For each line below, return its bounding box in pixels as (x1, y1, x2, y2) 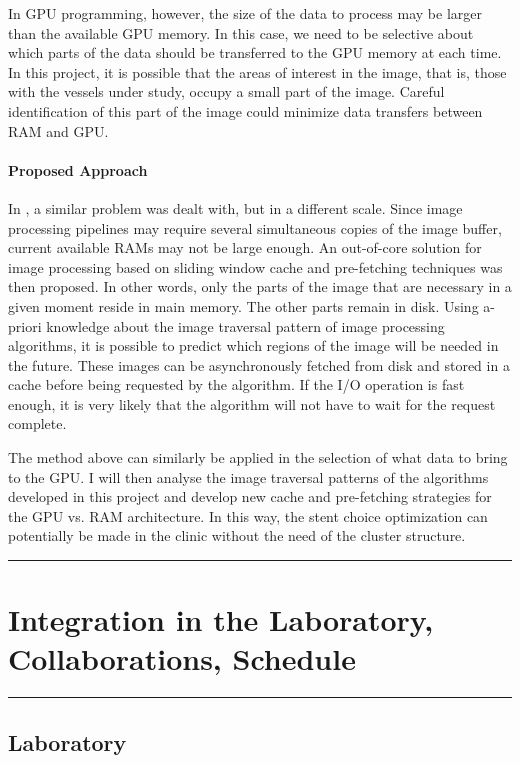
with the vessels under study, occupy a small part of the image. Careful (8, 81, 445, 102)
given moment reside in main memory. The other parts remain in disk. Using (8, 295, 479, 316)
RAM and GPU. (8, 120, 109, 141)
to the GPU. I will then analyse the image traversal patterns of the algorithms (8, 466, 489, 487)
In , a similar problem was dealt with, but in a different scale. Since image (8, 197, 463, 218)
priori (8, 315, 42, 336)
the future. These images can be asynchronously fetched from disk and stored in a (8, 354, 510, 375)
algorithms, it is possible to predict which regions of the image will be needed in (8, 335, 499, 356)
